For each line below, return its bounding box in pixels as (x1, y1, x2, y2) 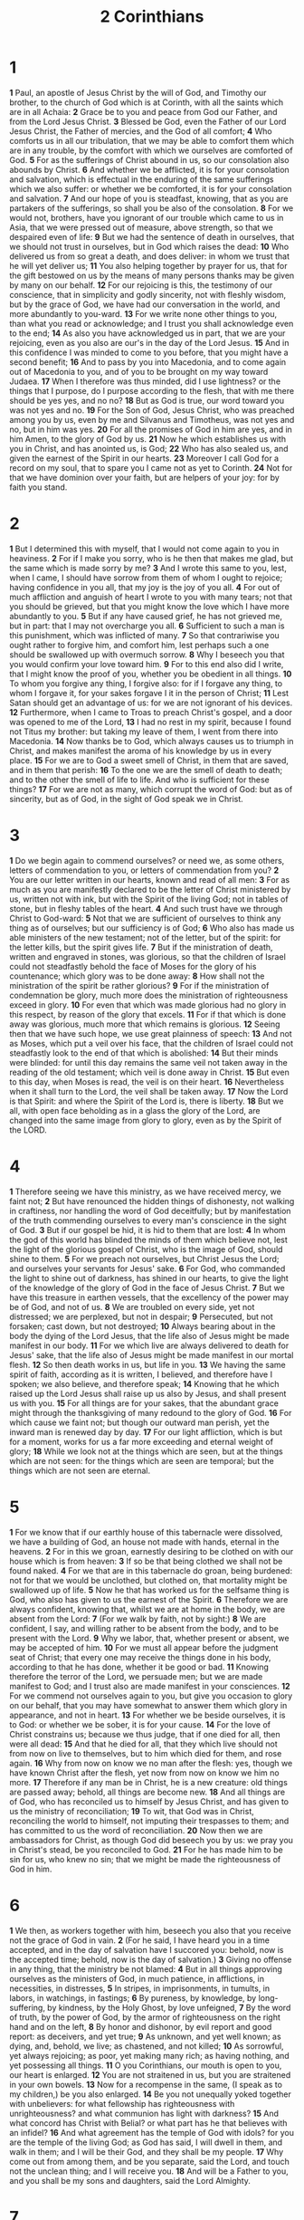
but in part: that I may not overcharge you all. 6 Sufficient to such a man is (9, 620, 285, 631)
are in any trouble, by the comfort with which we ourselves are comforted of (9, 145, 293, 156)
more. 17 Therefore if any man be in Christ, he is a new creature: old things (9, 1776, 288, 1787)
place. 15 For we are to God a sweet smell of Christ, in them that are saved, (9, 754, 290, 766)
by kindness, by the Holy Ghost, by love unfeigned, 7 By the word (46, 2002, 291, 2013)
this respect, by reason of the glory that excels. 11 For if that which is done (9, 1009, 287, 1019)
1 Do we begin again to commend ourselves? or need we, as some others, (9, 855, 285, 866)
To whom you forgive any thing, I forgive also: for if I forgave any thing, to (9, 677, 283, 689)
